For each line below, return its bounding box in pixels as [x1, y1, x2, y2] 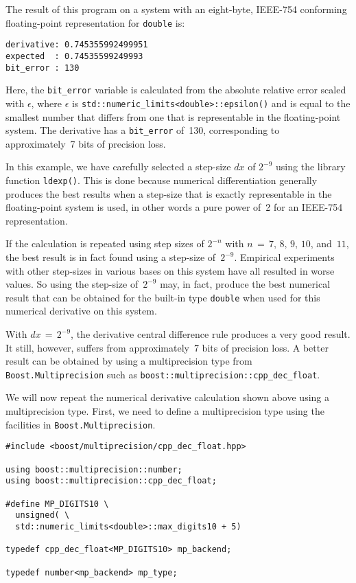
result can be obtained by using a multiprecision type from [5, 354, 252, 368]
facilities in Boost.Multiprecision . [5, 417, 156, 431]
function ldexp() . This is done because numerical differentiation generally [5, 172, 318, 187]
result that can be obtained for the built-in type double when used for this [5, 290, 320, 304]
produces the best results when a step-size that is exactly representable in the [5, 186, 332, 201]
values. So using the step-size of [5, 277, 139, 291]
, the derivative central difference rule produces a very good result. [71, 327, 351, 341]
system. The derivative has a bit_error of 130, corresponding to [5, 123, 280, 137]
